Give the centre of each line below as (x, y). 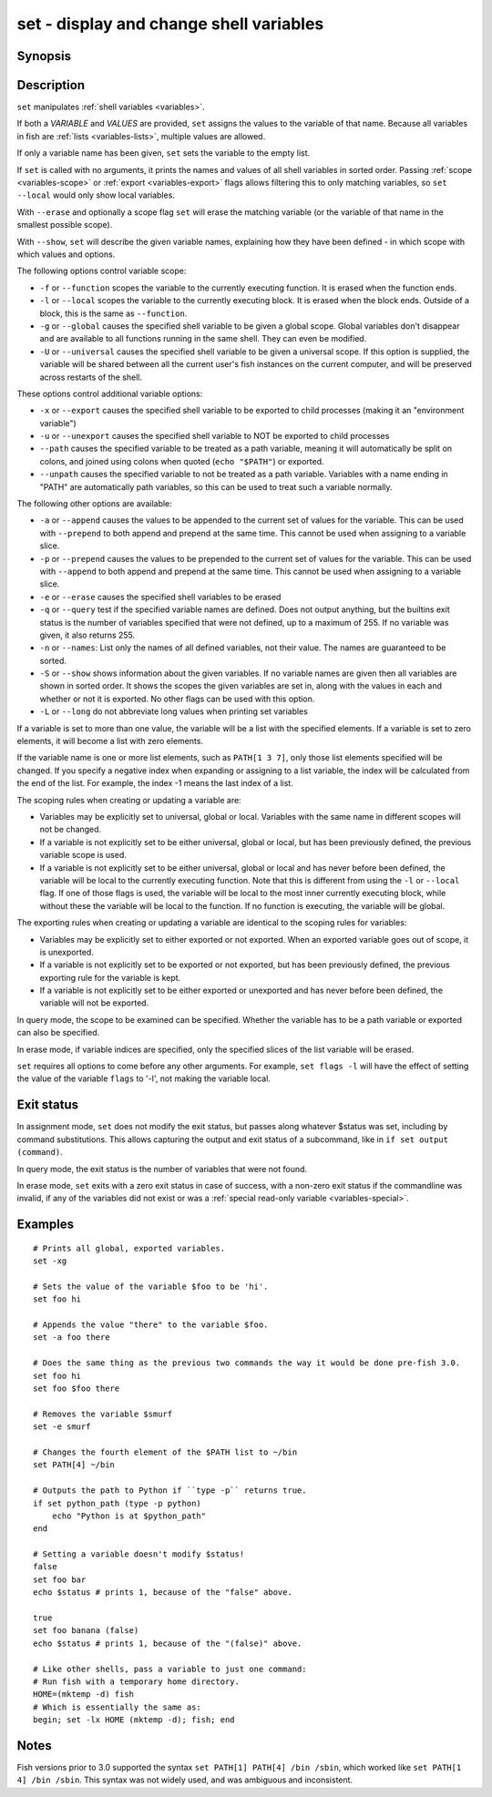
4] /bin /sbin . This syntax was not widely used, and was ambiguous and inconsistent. (185, 1780)
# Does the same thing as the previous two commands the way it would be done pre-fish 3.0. (247, 1363)
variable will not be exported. (94, 1003)
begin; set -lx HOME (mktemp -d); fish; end (134, 1720)
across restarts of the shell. (91, 377)
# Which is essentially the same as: (118, 1707)
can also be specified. (58, 1033)
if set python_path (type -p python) (118, 1503)
